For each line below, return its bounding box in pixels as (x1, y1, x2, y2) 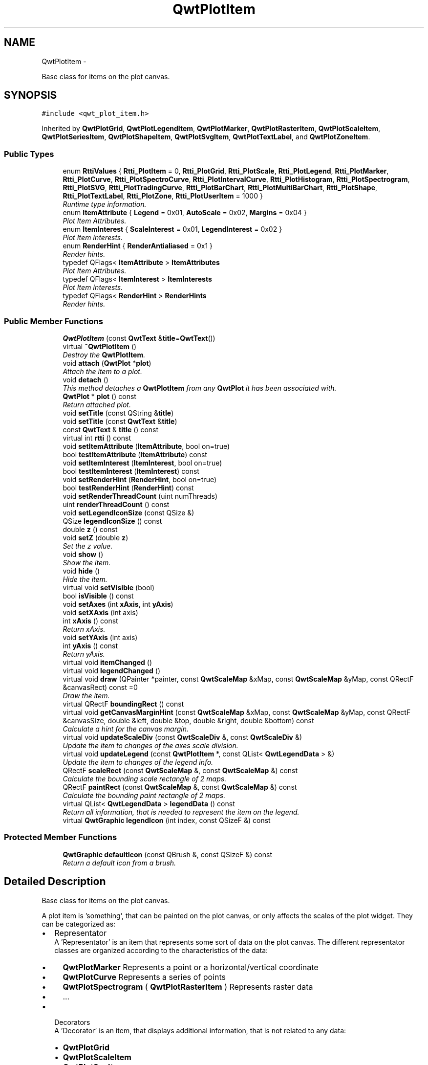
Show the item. (63, 558, 111, 567)
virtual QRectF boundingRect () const (63, 699, 184, 708)
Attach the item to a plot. (63, 367, 142, 376)
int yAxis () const (63, 641, 118, 650)
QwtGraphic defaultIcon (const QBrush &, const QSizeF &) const (63, 850, 272, 859)
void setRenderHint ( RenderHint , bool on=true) (63, 475, 217, 484)
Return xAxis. (63, 624, 106, 633)
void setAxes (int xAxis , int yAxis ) (63, 599, 173, 608)
